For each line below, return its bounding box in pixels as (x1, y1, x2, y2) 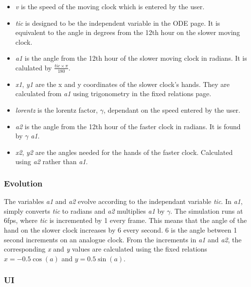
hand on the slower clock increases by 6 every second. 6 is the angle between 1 (4, 224, 237, 235)
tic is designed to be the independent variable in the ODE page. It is (15, 17, 220, 28)
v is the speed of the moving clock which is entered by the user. (15, 1, 205, 11)
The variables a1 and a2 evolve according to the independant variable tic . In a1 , (4, 196, 243, 206)
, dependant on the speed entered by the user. (103, 104, 240, 115)
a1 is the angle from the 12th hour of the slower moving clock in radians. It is (15, 53, 247, 63)
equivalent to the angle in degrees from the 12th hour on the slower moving (15, 27, 240, 37)
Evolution (4, 177, 43, 189)
